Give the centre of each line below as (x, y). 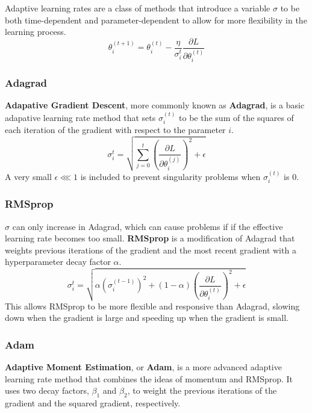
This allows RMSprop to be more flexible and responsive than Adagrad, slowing (152, 306)
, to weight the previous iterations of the (202, 390)
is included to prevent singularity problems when (170, 176)
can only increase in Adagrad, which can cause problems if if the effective (148, 226)
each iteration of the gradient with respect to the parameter (115, 129)
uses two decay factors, (47, 390)
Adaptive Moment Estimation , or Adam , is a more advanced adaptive (143, 366)
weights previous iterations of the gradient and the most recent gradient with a (151, 250)
